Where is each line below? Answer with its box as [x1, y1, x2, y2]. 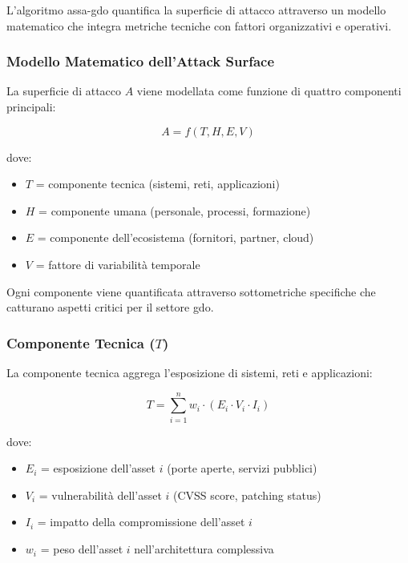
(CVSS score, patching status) [173, 486, 321, 503]
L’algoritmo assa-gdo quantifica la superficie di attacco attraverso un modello [6, 2, 386, 18]
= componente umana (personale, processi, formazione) [38, 202, 311, 219]
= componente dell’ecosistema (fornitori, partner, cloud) [37, 229, 314, 246]
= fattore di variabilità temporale [35, 255, 200, 272]
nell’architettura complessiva [134, 541, 274, 557]
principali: [6, 99, 56, 115]
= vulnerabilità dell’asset [38, 486, 162, 503]
